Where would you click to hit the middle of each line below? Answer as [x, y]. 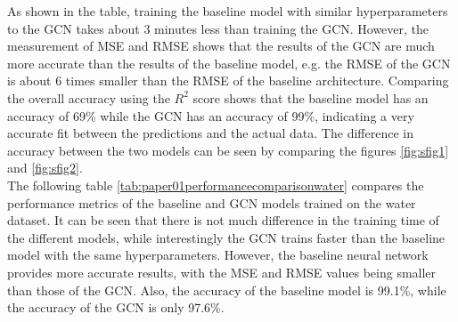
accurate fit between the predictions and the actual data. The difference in [210, 133]
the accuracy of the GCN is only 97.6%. [116, 307]
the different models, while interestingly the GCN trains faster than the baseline [226, 237]
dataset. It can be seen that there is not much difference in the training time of [223, 220]
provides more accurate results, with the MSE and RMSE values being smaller [222, 272]
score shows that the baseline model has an [311, 97]
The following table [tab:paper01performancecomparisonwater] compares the [216, 185]
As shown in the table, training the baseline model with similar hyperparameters [228, 11]
